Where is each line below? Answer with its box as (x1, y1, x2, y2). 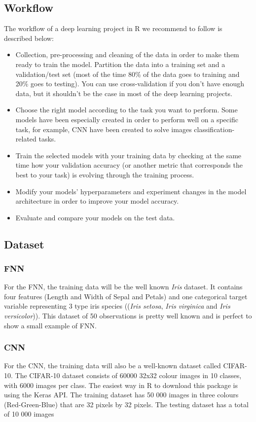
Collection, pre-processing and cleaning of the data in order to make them (15, 49, 239, 60)
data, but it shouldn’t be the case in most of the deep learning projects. (15, 88, 232, 98)
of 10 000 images (4, 409, 54, 419)
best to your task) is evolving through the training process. (15, 169, 194, 179)
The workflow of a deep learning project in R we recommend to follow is (4, 23, 222, 34)
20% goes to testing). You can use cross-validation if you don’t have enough (15, 78, 244, 89)
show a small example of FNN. (4, 320, 97, 330)
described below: (4, 33, 54, 43)
